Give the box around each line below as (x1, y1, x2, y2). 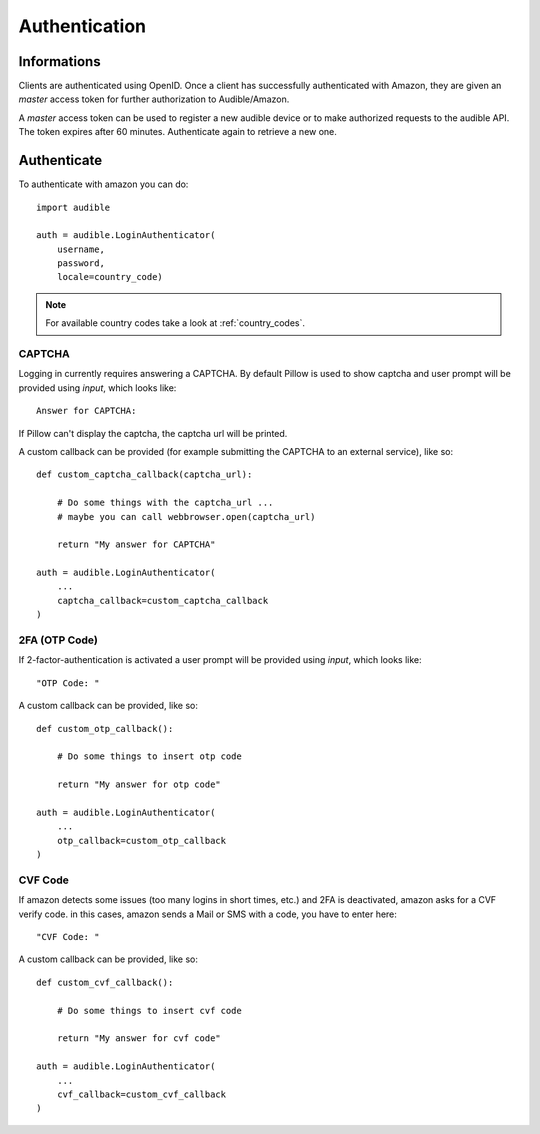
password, (56, 258, 105, 269)
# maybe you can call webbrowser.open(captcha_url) (56, 511, 316, 522)
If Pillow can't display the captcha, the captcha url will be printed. (18, 427, 288, 439)
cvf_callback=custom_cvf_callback (56, 1088, 227, 1100)
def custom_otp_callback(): (36, 723, 174, 734)
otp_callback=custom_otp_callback (56, 835, 227, 846)
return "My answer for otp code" (56, 779, 222, 790)
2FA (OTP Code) (18, 633, 99, 647)
